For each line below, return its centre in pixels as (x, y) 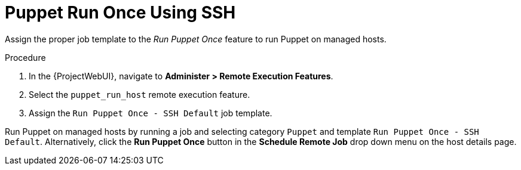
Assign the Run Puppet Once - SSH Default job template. (151, 113)
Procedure (25, 57)
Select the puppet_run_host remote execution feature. (140, 94)
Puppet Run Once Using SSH (120, 13)
